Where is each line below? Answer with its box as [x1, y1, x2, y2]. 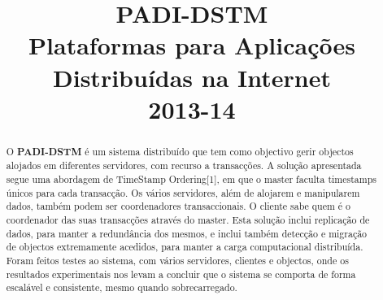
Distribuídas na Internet [53, 60, 331, 93]
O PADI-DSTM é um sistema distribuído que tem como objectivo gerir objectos [6, 144, 354, 159]
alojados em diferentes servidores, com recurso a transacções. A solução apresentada [6, 159, 362, 172]
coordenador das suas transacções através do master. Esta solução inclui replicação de [6, 213, 370, 227]
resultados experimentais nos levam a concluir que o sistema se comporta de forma [6, 267, 356, 280]
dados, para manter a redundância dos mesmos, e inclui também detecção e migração [6, 226, 368, 240]
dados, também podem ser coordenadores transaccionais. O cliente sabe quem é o [6, 199, 351, 213]
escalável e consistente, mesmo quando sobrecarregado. [6, 280, 237, 294]
